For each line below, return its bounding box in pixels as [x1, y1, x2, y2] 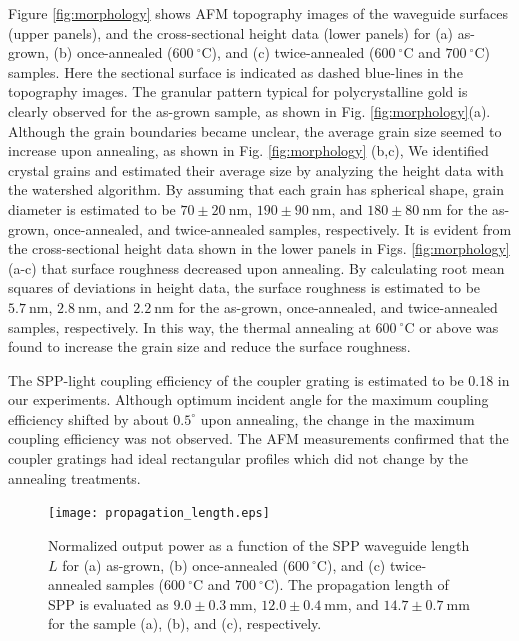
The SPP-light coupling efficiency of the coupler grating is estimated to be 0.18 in [8, 369, 510, 390]
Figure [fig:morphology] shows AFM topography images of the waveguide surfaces [8, 3, 508, 23]
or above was [419, 316, 499, 337]
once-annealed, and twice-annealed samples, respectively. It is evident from [53, 218, 512, 239]
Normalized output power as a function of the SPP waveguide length [48, 534, 470, 555]
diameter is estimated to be [8, 198, 176, 219]
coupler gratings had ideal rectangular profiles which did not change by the [8, 448, 469, 469]
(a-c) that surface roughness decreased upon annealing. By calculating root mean [8, 257, 505, 278]
